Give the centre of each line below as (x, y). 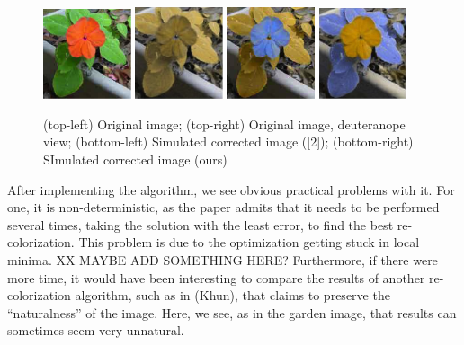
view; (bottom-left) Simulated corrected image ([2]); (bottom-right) (228, 142)
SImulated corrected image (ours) (135, 159)
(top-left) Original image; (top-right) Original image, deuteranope (224, 124)
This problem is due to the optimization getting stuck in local (249, 242)
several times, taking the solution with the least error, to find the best (201, 224)
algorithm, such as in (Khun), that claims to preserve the (232, 295)
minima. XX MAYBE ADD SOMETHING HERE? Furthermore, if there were (223, 260)
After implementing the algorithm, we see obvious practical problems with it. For (231, 189)
